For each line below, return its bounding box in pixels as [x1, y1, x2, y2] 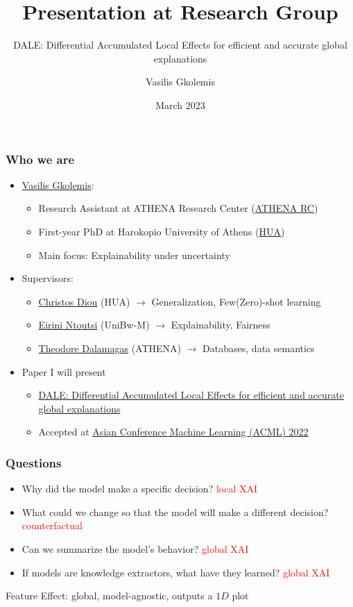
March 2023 [155, 97, 205, 112]
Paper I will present [21, 364, 106, 379]
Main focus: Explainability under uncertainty [38, 247, 230, 262]
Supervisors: [21, 271, 74, 285]
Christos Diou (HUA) [38, 294, 130, 308]
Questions [6, 454, 62, 471]
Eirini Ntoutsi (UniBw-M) [38, 317, 150, 332]
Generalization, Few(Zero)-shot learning [151, 294, 321, 308]
